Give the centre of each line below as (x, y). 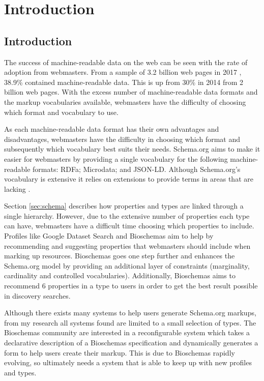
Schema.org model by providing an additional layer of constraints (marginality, (127, 265)
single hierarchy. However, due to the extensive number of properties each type (127, 215)
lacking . (17, 188)
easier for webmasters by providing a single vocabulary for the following (116, 158)
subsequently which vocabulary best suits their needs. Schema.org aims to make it (132, 149)
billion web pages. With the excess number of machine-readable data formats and (131, 92)
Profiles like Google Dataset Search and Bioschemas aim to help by (109, 236)
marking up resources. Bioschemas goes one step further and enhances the (120, 256)
